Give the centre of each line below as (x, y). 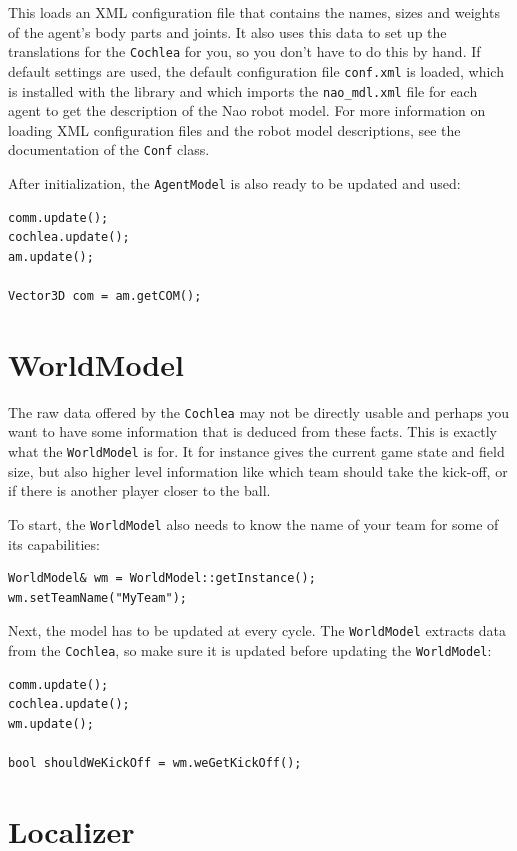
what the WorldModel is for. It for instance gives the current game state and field (256, 451)
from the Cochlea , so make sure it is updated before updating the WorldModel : (250, 649)
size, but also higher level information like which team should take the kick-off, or (258, 470)
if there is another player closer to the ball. (139, 490)
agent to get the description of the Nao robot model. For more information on (247, 110)
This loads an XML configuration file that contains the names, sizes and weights (254, 12)
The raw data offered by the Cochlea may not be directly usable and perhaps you (259, 411)
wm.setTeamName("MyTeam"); (97, 597)
